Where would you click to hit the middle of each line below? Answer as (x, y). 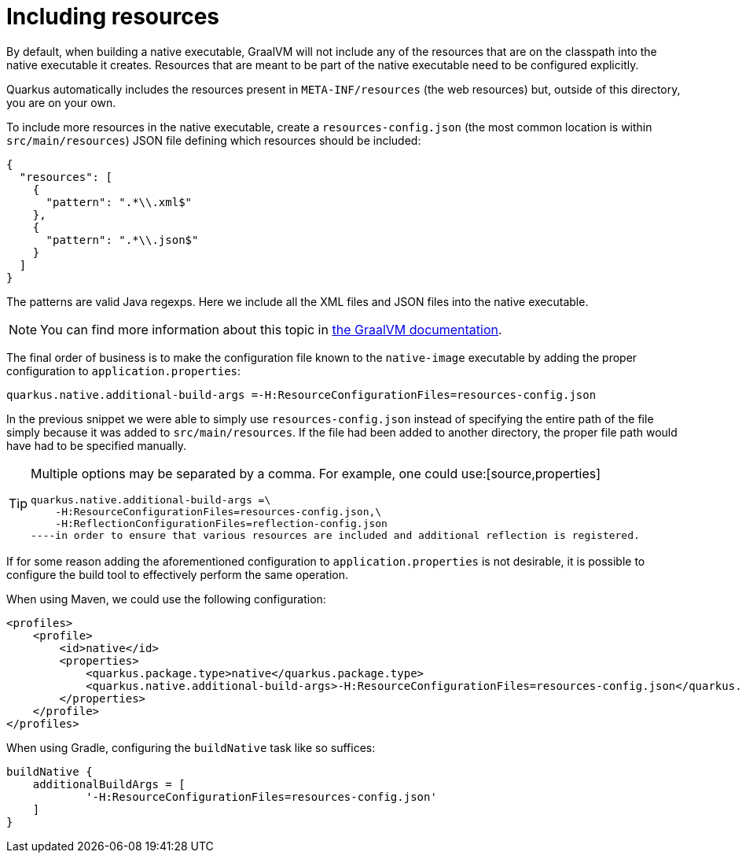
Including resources (113, 17)
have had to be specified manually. (97, 445)
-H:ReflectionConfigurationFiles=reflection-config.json (221, 523)
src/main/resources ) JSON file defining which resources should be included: (214, 140)
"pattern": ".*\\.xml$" (119, 202)
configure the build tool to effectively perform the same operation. (177, 574)
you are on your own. (61, 102)
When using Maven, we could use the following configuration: (166, 599)
